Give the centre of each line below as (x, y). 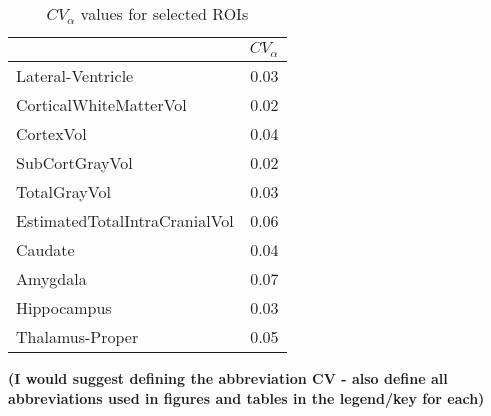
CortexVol (51, 133)
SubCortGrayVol (74, 162)
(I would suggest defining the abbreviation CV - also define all (228, 377)
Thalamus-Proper (77, 336)
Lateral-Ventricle (75, 75)
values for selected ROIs (164, 13)
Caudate (45, 249)
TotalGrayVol (63, 191)
